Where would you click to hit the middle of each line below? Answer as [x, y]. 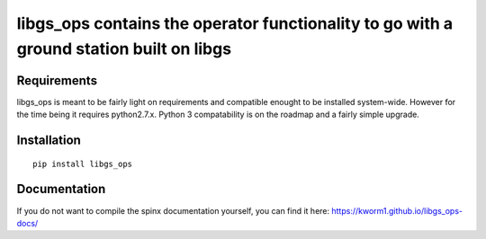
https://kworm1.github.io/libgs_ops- [397, 210]
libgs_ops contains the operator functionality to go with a [235, 23]
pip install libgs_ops [83, 164]
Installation [49, 141]
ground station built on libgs [124, 49]
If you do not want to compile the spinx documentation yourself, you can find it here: [173, 210]
